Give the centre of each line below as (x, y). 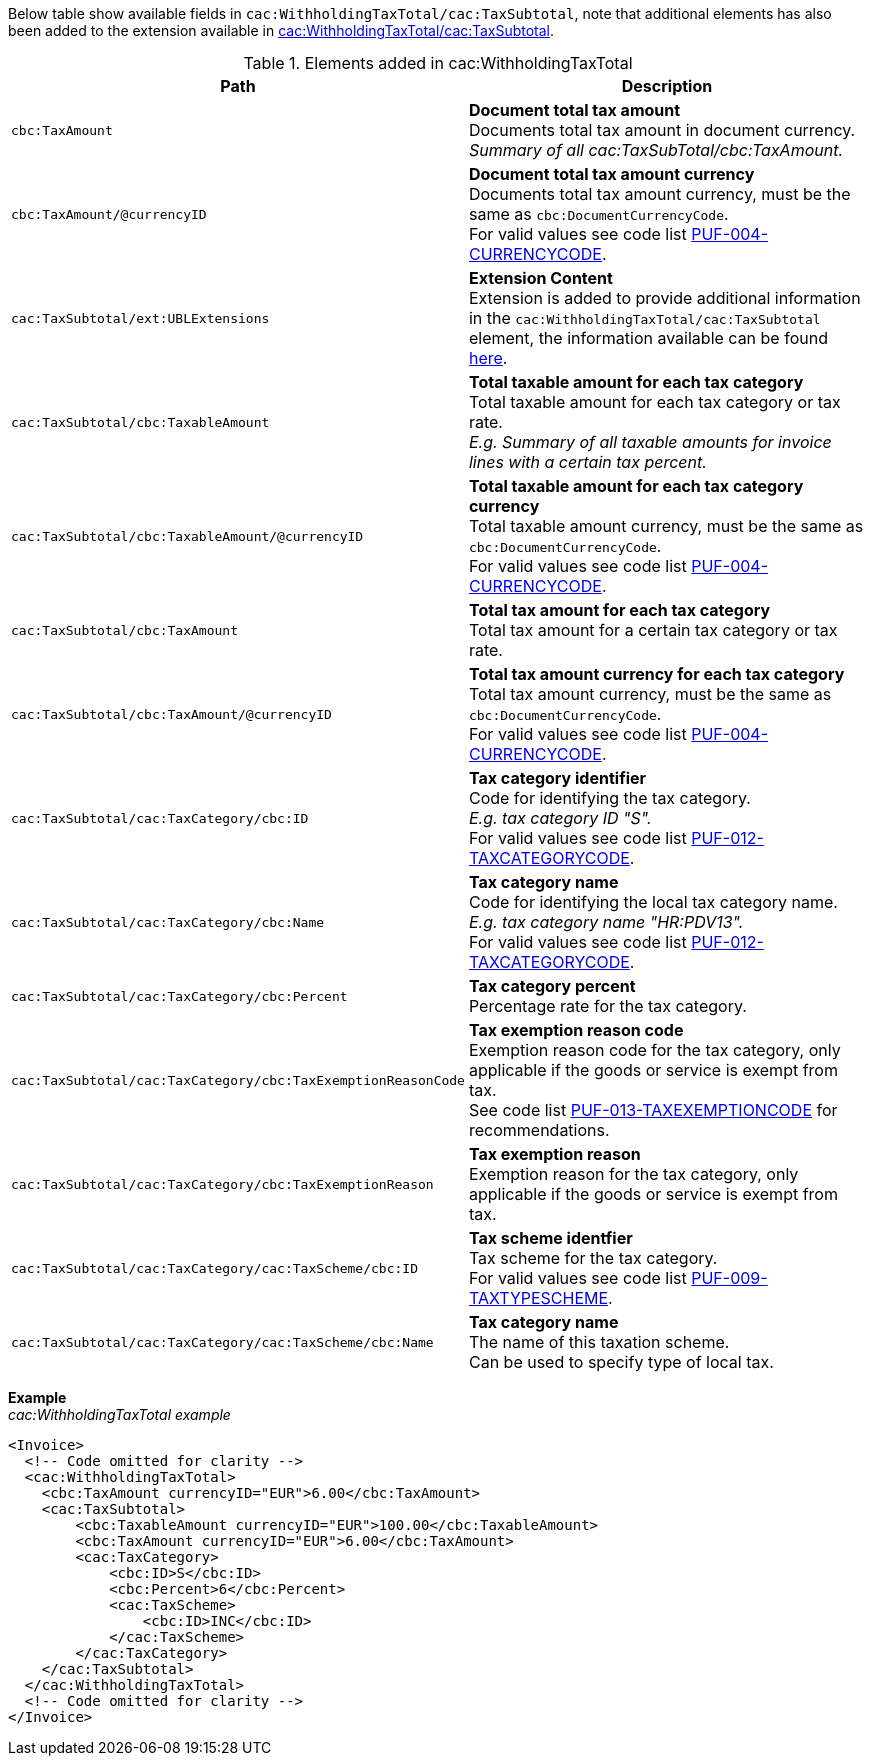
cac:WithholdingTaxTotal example (119, 1414)
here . (488, 358)
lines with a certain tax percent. (587, 462)
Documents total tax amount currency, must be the (659, 194)
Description (667, 86)
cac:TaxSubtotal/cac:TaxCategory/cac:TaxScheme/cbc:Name (222, 1342)
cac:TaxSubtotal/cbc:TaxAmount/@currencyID (171, 714)
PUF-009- (729, 1278)
